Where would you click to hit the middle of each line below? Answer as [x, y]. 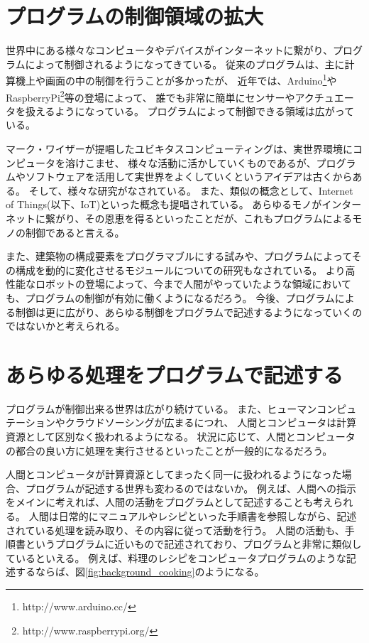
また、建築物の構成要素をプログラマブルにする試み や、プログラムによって [179, 256]
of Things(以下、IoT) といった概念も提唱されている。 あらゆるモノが [164, 204]
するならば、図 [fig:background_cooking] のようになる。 [140, 572]
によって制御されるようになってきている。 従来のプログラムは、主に [185, 64]
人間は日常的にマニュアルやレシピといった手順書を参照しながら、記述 [193, 516]
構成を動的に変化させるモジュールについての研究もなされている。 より [180, 270]
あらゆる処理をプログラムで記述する [175, 374]
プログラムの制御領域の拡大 [135, 16]
